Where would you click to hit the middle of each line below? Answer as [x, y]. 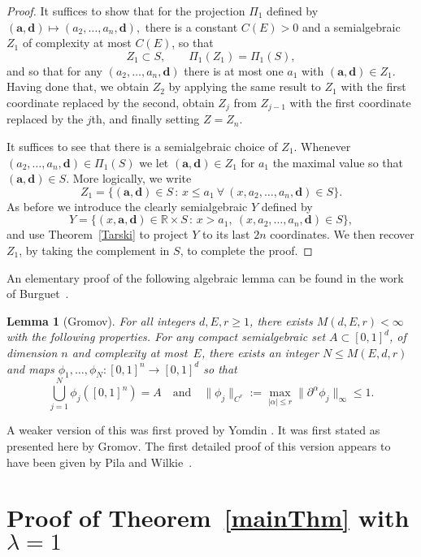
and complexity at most [130, 352]
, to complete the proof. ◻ [246, 250]
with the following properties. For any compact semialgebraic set [166, 337]
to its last [226, 234]
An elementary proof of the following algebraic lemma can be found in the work [205, 277]
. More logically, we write [129, 178]
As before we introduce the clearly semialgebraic [127, 206]
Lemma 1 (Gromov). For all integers [101, 320]
